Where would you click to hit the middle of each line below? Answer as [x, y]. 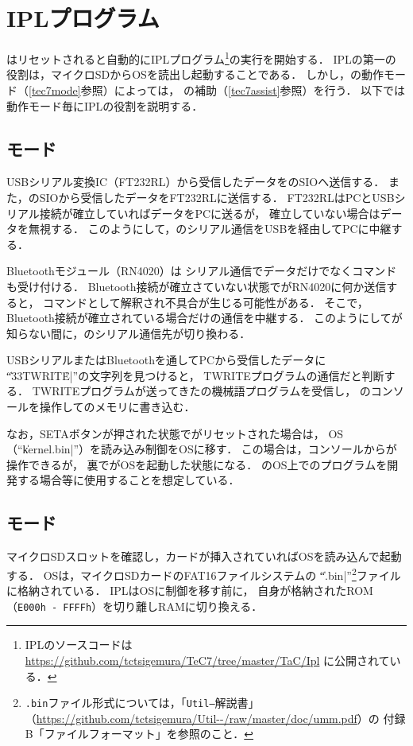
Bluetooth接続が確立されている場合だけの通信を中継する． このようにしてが [205, 318]
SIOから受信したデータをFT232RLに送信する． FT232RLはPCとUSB [217, 197]
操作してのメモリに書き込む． [117, 407]
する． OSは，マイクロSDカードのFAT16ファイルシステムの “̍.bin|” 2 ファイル [204, 573]
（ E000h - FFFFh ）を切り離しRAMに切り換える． [135, 606]
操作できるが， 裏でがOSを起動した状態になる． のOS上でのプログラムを [197, 464]
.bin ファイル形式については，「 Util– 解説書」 [142, 703]
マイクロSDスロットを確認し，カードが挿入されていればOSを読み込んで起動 [204, 556]
